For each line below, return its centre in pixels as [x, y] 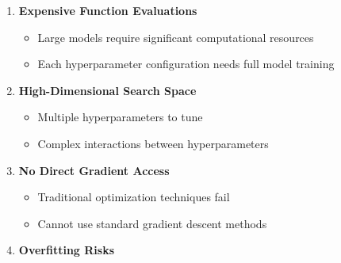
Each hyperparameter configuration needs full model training [186, 64]
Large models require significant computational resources [176, 37]
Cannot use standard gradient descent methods [152, 223]
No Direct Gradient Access [94, 170]
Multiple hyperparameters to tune [120, 117]
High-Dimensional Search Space [107, 90]
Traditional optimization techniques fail [134, 197]
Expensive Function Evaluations [108, 10]
